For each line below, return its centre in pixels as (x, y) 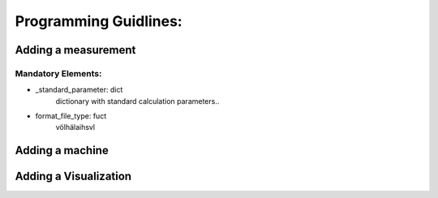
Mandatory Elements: (58, 73)
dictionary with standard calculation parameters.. (137, 101)
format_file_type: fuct (71, 116)
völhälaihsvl (75, 127)
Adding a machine (62, 151)
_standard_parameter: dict (79, 90)
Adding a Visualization (73, 176)
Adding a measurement (75, 50)
